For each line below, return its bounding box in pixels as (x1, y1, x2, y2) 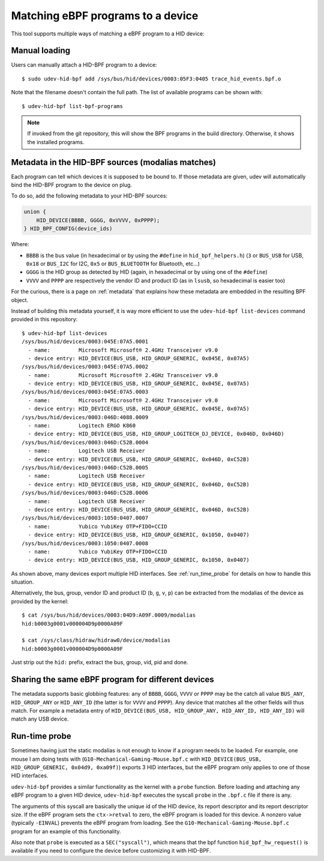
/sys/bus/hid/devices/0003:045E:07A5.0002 (22, 363, 149, 370)
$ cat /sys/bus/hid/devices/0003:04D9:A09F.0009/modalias (22, 612, 196, 618)
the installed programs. (27, 138, 85, 145)
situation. (11, 578, 34, 585)
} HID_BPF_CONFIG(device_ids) (23, 225, 113, 232)
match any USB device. (11, 715, 69, 723)
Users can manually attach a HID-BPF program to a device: (11, 61, 157, 68)
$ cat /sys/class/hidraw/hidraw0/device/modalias (22, 637, 171, 644)
